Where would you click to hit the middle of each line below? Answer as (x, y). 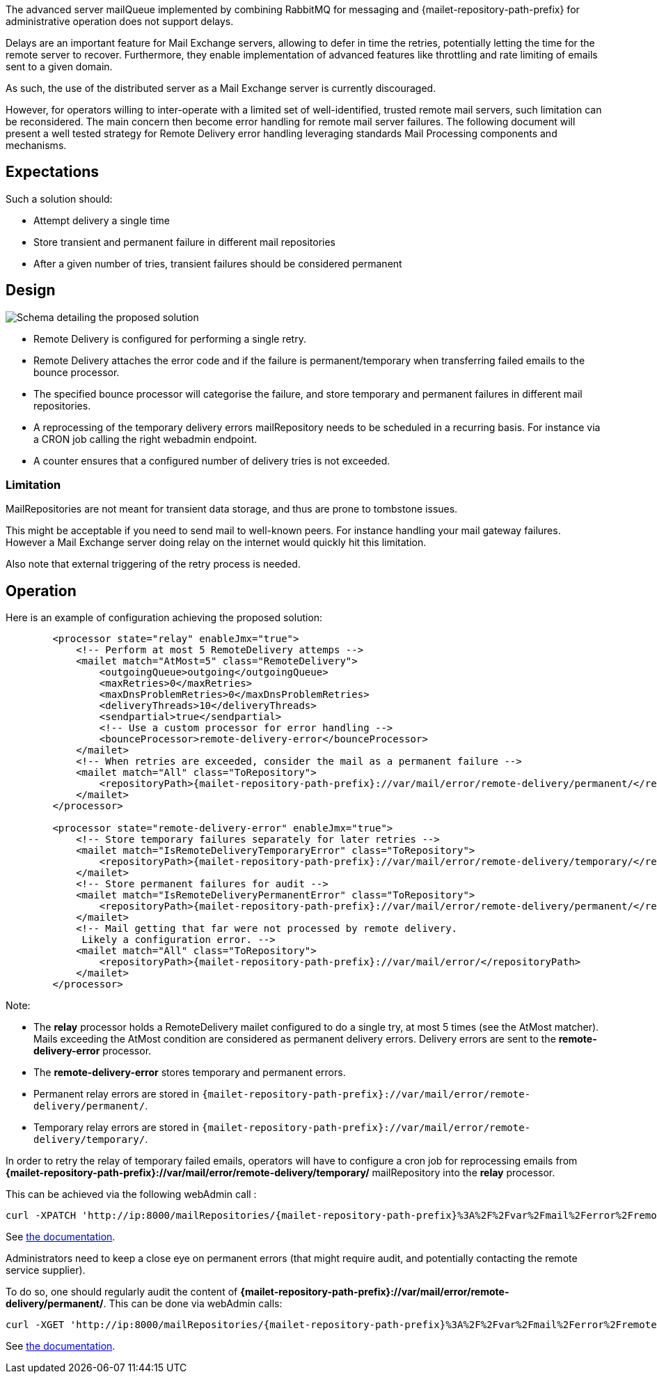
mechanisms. (36, 145)
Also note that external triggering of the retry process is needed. (153, 564)
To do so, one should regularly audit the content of (122, 1292)
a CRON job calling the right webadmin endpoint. (145, 439)
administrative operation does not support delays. (120, 21)
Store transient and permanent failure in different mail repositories (185, 242)
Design (31, 290)
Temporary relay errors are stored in (117, 1128)
